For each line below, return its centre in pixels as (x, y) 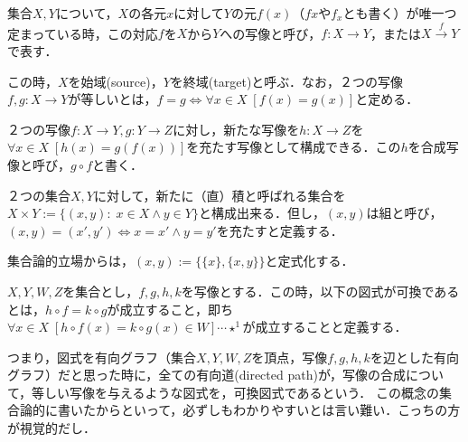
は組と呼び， (404, 213)
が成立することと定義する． (325, 327)
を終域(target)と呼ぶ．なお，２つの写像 (287, 81)
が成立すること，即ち (170, 309)
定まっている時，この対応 (83, 33)
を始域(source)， (116, 81)
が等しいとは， (112, 99)
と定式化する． (309, 261)
